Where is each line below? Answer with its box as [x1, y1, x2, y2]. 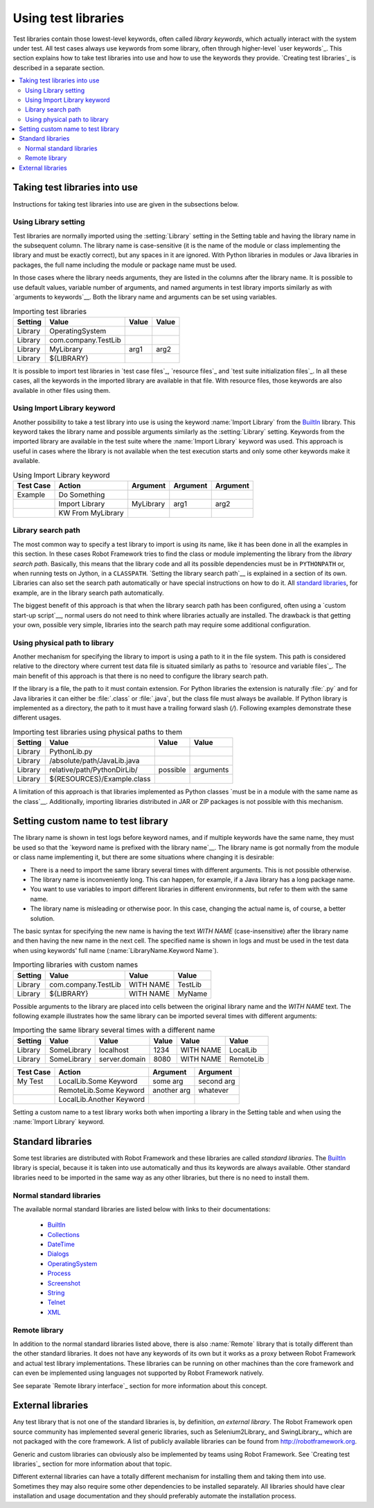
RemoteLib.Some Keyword [58, 1085, 145, 1095]
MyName [177, 988, 208, 998]
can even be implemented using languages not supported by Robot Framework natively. [12, 1369, 264, 1377]
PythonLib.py [49, 747, 93, 757]
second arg [198, 1076, 235, 1086]
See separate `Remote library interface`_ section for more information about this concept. [12, 1381, 268, 1389]
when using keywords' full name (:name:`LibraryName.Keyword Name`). [12, 946, 219, 954]
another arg [152, 1085, 190, 1095]
